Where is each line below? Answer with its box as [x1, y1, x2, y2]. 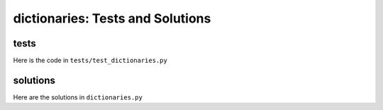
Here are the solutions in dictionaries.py [13, 92, 143, 102]
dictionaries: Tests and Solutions [13, 11, 211, 26]
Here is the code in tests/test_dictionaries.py [13, 56, 168, 65]
